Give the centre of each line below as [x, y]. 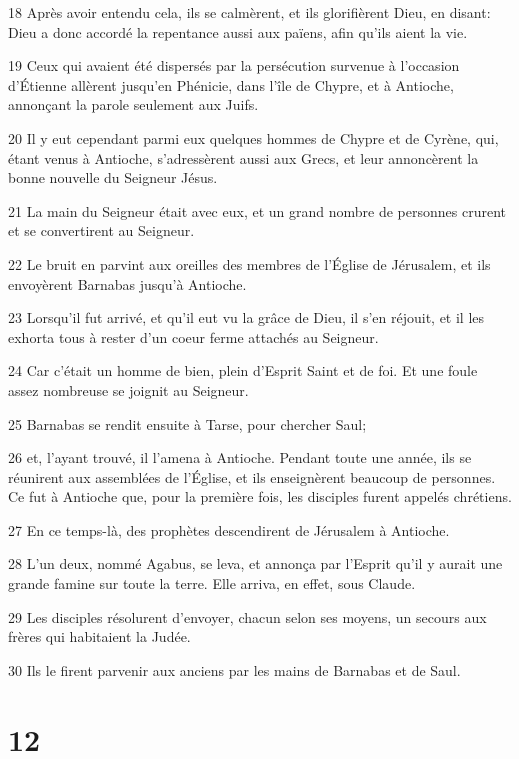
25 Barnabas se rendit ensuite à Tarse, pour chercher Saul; [187, 423]
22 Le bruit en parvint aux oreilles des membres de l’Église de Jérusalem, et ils [249, 263]
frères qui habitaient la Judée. [99, 636]
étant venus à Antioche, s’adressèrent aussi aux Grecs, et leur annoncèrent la [243, 157]
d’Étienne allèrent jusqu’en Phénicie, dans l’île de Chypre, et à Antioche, [231, 84]
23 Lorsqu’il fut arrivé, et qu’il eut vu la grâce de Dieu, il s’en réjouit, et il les [246, 317]
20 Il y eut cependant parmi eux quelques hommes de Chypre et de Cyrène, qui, [253, 137]
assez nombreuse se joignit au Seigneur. [128, 389]
